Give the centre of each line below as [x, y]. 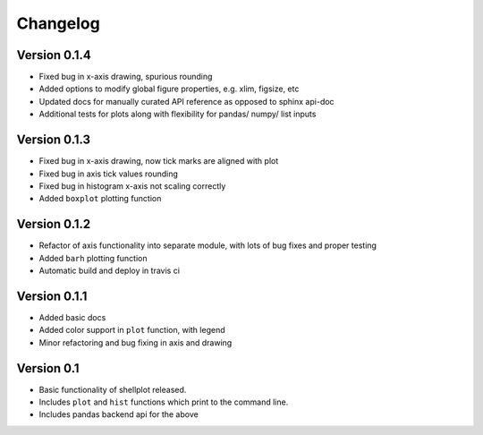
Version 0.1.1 [52, 296]
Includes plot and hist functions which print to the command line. [164, 402]
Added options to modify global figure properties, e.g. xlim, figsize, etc [169, 89]
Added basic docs [72, 317]
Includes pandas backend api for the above [119, 414]
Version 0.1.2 [54, 224]
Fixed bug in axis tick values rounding [109, 174]
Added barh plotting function [93, 258]
